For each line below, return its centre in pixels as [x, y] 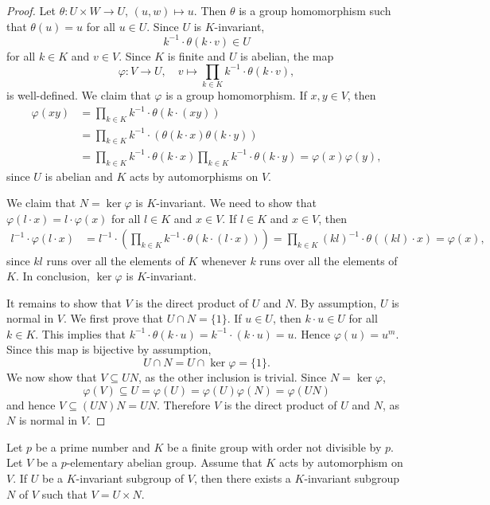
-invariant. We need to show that [236, 203]
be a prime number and [93, 446]
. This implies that [80, 333]
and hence [31, 404]
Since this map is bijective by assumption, [109, 349]
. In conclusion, [52, 276]
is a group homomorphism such [315, 10]
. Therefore [183, 404]
